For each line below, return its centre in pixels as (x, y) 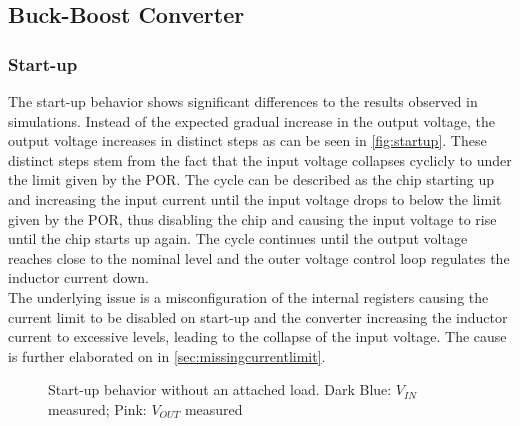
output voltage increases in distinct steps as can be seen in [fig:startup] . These (247, 140)
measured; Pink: (97, 408)
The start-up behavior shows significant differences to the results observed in (243, 101)
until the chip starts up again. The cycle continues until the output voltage (238, 238)
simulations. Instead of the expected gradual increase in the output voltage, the (251, 120)
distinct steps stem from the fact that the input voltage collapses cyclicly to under (260, 159)
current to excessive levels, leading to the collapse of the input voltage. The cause (257, 336)
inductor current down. (78, 277)
